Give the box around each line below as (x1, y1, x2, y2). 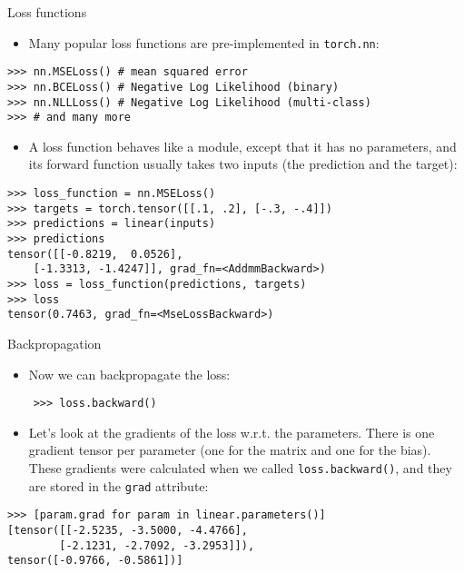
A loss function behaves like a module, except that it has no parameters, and (28, 136, 457, 155)
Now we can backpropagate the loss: (28, 364, 231, 383)
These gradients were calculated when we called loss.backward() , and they (28, 459, 452, 477)
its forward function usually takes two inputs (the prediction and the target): (28, 154, 458, 173)
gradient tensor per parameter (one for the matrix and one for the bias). (28, 440, 431, 459)
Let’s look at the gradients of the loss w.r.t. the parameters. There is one (28, 422, 435, 441)
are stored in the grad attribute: (28, 476, 209, 495)
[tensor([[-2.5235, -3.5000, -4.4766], (7, 523, 248, 537)
